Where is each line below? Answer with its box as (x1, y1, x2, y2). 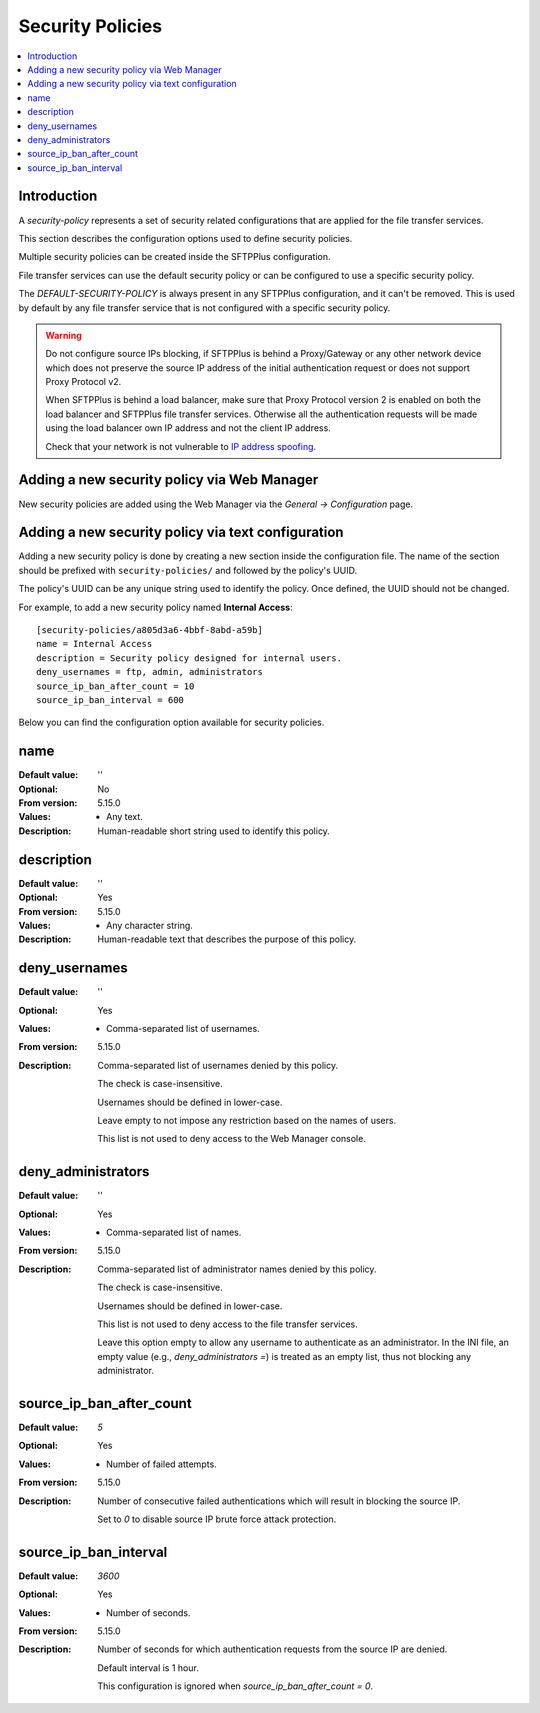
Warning (45, 329, 82, 341)
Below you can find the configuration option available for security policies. (18, 716, 325, 729)
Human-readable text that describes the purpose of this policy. (97, 933, 357, 945)
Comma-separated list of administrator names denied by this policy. (97, 1263, 377, 1275)
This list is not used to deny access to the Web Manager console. (97, 1133, 367, 1145)
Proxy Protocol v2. (45, 376, 122, 388)
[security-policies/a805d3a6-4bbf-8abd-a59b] (36, 625, 264, 636)
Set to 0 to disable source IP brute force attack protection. (97, 1513, 337, 1525)
